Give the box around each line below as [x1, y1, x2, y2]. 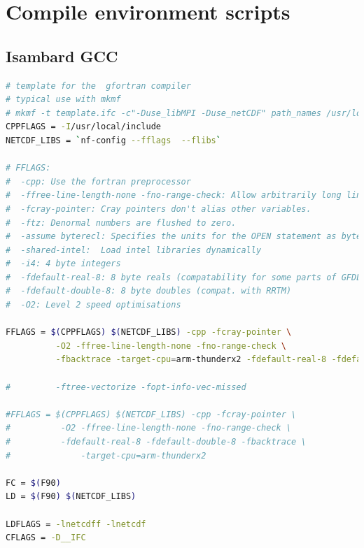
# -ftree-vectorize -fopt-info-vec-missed [6, 382, 246, 392]
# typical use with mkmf [6, 94, 121, 105]
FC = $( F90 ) [6, 477, 61, 488]
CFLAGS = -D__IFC [6, 533, 86, 543]
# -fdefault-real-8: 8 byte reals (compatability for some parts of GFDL [6, 272, 362, 282]
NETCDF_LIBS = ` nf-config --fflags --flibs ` [6, 135, 221, 145]
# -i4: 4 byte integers [6, 259, 121, 269]
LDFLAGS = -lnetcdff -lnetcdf [6, 519, 146, 529]
